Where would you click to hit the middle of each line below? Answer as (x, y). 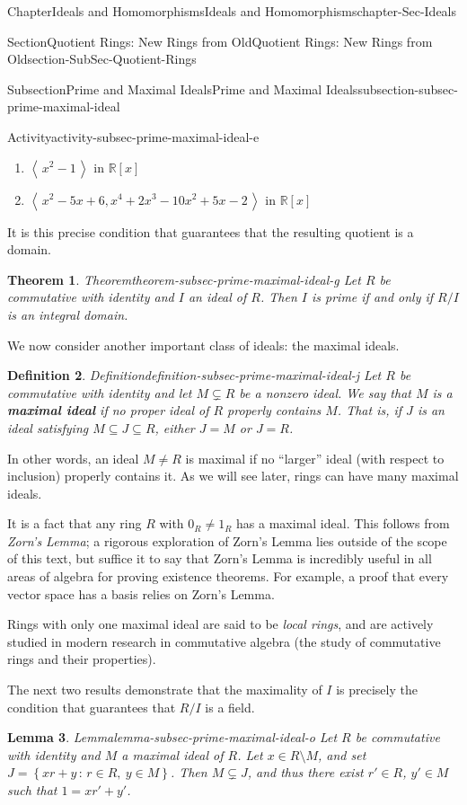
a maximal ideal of (172, 754)
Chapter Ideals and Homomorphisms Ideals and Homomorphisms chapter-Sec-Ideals (232, 11)
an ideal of (217, 297)
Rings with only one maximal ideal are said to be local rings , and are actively (220, 624)
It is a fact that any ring (75, 523)
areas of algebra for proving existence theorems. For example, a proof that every (228, 576)
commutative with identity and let (100, 392)
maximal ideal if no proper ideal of (108, 410)
